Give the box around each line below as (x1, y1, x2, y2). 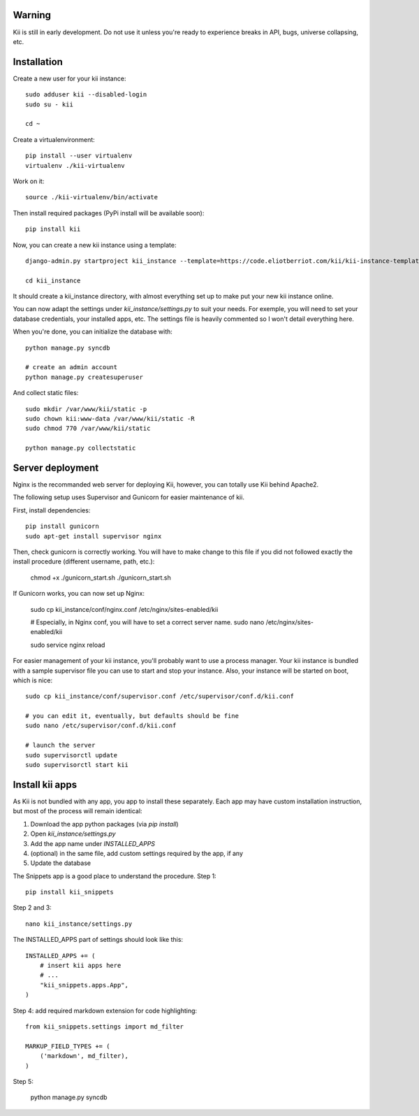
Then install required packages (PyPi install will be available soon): (13, 208, 205, 217)
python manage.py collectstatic (25, 444, 136, 452)
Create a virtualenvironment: (13, 135, 96, 143)
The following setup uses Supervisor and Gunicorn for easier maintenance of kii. (13, 493, 244, 501)
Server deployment (13, 462, 99, 473)
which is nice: (13, 675, 52, 685)
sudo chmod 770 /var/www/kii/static (25, 424, 151, 433)
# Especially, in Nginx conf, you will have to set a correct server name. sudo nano (30, 617, 265, 626)
